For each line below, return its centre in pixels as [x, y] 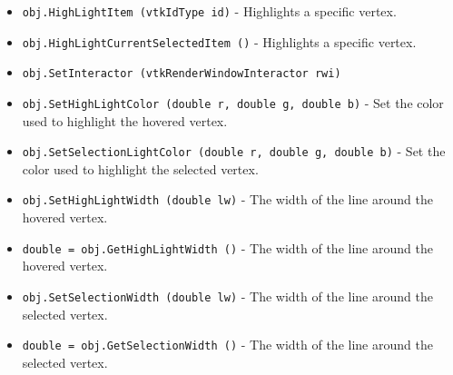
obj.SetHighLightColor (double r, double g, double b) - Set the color [233, 102]
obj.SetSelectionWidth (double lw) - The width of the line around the [227, 296]
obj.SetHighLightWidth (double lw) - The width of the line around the [227, 199]
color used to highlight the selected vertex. [140, 168]
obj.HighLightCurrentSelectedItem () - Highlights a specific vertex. [219, 41]
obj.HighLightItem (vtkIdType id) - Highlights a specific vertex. [209, 11]
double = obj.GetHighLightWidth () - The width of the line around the [227, 247]
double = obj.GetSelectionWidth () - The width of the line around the [227, 345]
